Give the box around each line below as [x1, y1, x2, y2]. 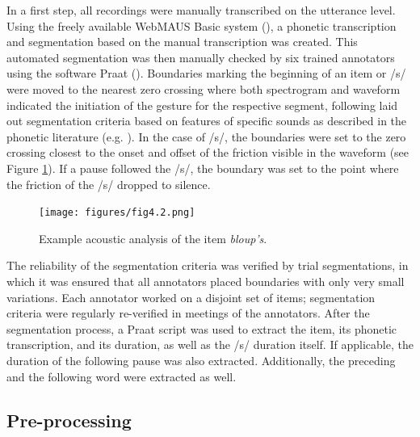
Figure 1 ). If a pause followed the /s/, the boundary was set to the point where [6, 159, 399, 176]
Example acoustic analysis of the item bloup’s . [39, 229, 267, 246]
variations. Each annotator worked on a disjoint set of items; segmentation [6, 288, 376, 305]
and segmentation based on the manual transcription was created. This [6, 33, 358, 50]
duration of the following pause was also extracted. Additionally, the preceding [6, 351, 396, 368]
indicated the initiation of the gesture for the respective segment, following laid [6, 96, 398, 113]
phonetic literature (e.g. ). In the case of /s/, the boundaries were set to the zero [6, 128, 406, 145]
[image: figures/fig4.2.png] [39, 207, 195, 219]
